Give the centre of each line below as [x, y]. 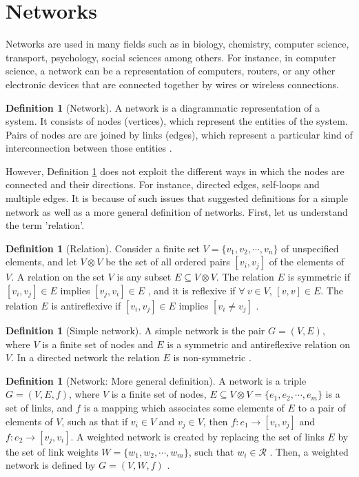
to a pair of [322, 407]
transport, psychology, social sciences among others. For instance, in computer [171, 57]
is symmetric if [319, 277]
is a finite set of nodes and [98, 344]
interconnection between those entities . [89, 148]
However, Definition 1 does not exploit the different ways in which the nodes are [175, 171]
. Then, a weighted [309, 451]
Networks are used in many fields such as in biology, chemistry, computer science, [177, 44]
